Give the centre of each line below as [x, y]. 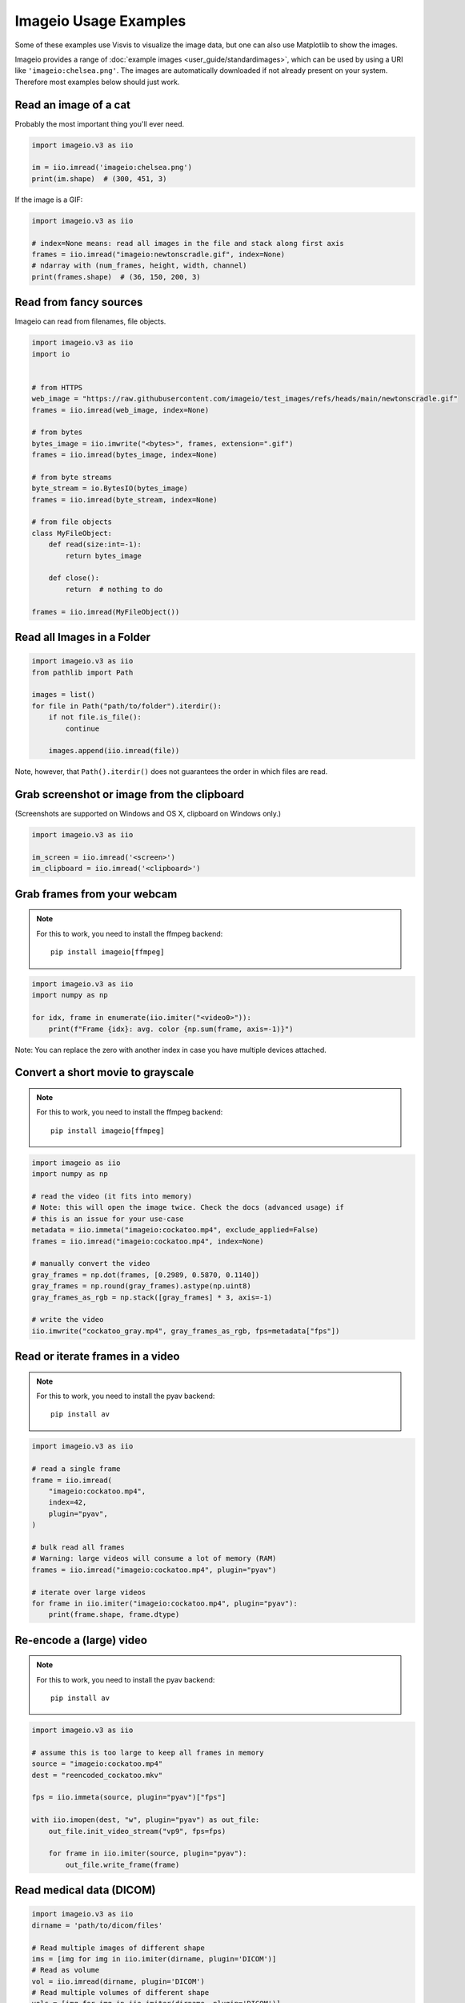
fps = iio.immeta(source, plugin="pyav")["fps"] [129, 1797]
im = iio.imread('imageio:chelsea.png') [112, 167]
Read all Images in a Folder [83, 637]
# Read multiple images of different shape [118, 1948]
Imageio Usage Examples [100, 21]
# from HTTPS [57, 387]
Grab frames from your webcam [96, 894]
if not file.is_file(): [95, 717]
